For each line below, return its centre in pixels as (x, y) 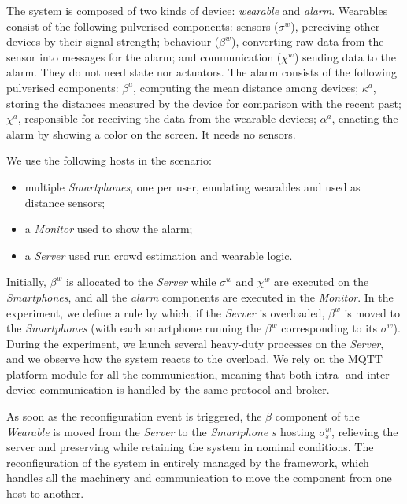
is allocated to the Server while (141, 282)
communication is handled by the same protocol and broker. (185, 389)
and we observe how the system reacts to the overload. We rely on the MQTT (194, 359)
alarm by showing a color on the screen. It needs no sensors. (151, 133)
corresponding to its (329, 328)
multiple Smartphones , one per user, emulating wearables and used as (192, 186)
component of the (317, 416)
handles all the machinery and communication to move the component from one (199, 478)
